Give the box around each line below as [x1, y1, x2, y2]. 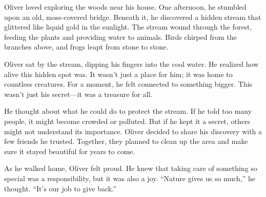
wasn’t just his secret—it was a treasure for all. [4, 88, 153, 99]
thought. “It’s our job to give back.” [4, 183, 116, 193]
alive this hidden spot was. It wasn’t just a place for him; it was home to [4, 68, 233, 79]
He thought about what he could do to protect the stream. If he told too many [4, 106, 252, 116]
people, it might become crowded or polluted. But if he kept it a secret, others [4, 115, 250, 126]
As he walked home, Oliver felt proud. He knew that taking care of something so [4, 163, 257, 174]
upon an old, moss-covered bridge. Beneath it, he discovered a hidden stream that [4, 11, 261, 22]
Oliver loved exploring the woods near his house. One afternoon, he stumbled [4, 2, 247, 12]
